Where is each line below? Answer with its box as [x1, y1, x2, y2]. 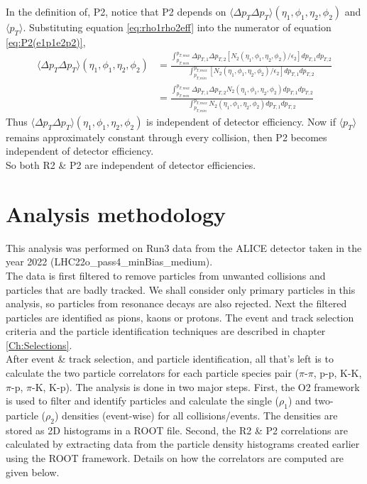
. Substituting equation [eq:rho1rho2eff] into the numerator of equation [23, 20, 332, 34]
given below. [6, 464, 60, 479]
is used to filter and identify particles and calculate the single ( [6, 393, 279, 408]
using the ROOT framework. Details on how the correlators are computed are [6, 451, 344, 466]
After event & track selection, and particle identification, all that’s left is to [6, 351, 334, 366]
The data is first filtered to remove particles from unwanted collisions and [6, 268, 326, 282]
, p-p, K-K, [313, 365, 362, 380]
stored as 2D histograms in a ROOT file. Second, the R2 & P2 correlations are [6, 422, 348, 437]
